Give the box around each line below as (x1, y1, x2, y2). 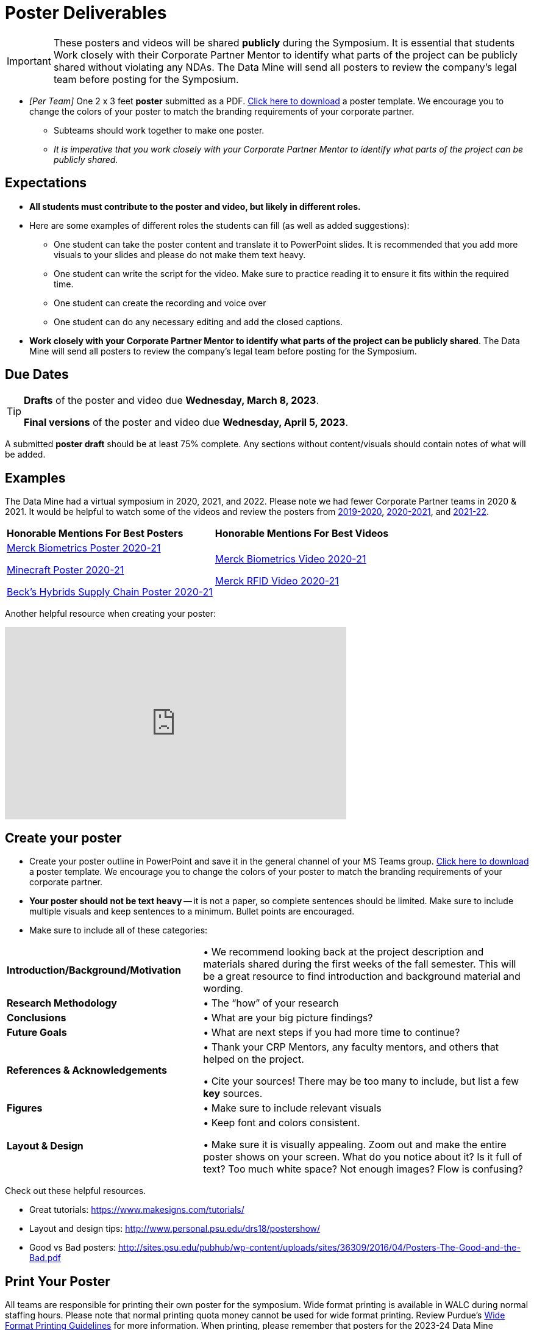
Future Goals (7, 1026, 67, 1039)
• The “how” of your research (203, 997, 339, 1010)
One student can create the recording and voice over (54, 297, 266, 308)
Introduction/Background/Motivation (7, 964, 181, 977)
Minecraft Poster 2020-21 (7, 564, 124, 577)
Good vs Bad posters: (29, 1242, 116, 1253)
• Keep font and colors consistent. (203, 1116, 360, 1129)
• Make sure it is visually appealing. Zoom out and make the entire (203, 1138, 507, 1151)
